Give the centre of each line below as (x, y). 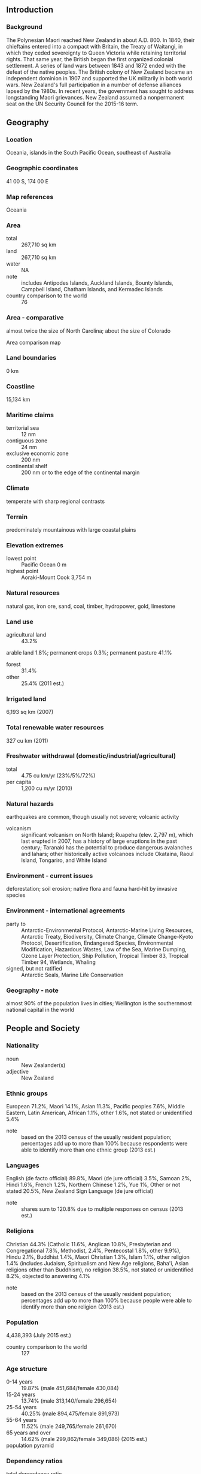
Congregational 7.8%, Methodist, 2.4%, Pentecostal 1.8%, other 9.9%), (94, 1250)
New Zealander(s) (43, 1065)
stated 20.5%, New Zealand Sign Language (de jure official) (80, 1191)
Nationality (23, 1045)
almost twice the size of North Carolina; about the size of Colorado (89, 331)
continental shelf (27, 466)
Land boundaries (31, 358)
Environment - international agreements (66, 911)
